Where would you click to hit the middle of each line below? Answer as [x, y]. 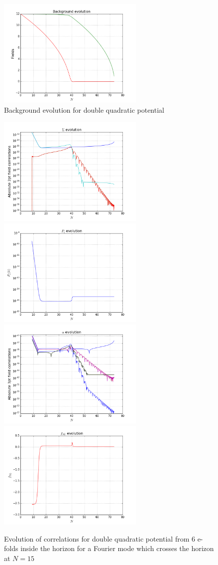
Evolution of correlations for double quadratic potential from [97, 538]
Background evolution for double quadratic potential [84, 110]
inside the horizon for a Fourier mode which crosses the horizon [117, 548]
